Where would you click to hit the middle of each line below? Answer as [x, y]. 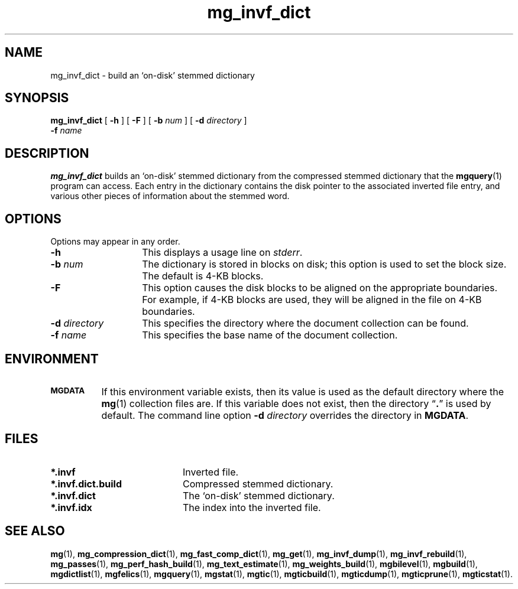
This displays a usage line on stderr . [222, 253]
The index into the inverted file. [252, 507]
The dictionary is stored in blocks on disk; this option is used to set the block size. [324, 264]
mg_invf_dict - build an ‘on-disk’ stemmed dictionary [153, 75]
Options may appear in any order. [115, 242]
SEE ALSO [35, 531]
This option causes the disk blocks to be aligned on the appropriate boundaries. [320, 288]
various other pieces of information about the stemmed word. [170, 196]
